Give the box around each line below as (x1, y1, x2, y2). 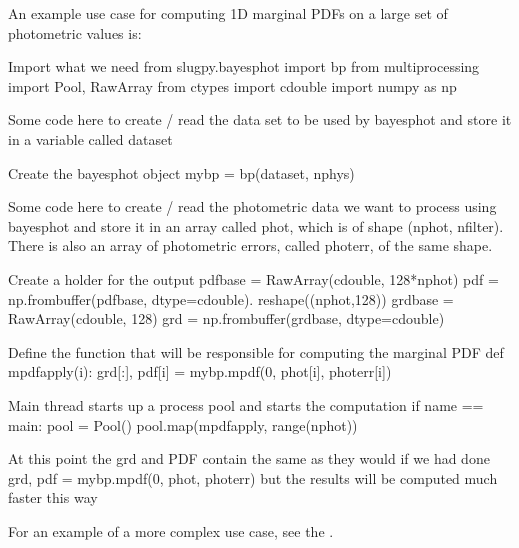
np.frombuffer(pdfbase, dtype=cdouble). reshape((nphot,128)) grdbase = (8, 288, 454, 309)
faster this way (8, 487, 98, 508)
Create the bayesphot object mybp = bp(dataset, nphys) (8, 162, 355, 183)
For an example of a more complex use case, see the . (8, 520, 334, 541)
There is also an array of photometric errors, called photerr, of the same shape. (8, 235, 493, 256)
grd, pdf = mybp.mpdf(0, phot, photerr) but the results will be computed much (8, 467, 498, 488)
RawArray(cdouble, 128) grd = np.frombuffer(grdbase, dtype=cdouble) (8, 308, 445, 329)
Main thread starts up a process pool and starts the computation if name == (8, 394, 484, 415)
